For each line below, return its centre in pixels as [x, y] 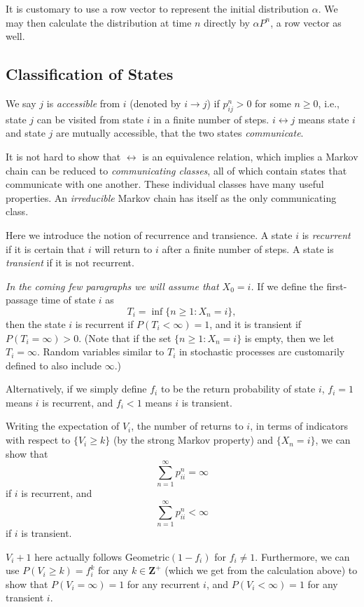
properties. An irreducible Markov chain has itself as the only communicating [171, 197]
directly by [227, 22]
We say [21, 103]
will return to [124, 248]
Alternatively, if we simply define [76, 389]
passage [22, 300]
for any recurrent [163, 584]
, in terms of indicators [299, 426]
